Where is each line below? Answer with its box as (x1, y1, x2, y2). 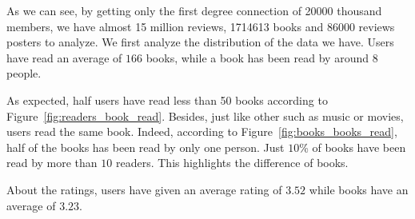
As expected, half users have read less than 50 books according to (6, 91, 328, 108)
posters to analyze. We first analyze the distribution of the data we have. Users (6, 34, 394, 50)
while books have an (309, 181, 409, 197)
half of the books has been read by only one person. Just (6, 138, 285, 155)
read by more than (6, 154, 98, 171)
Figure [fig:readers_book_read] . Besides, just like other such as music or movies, (6, 107, 404, 124)
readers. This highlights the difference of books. (115, 154, 349, 171)
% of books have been (299, 138, 406, 155)
